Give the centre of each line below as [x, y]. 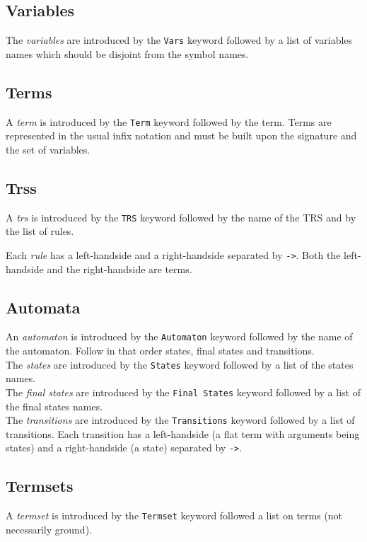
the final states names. [54, 406]
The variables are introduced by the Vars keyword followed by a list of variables [179, 40]
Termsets [40, 486]
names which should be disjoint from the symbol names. [127, 53]
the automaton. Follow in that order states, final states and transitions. [160, 351]
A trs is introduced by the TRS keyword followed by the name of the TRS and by [181, 217]
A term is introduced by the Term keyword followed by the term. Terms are [169, 121]
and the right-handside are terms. [120, 269]
